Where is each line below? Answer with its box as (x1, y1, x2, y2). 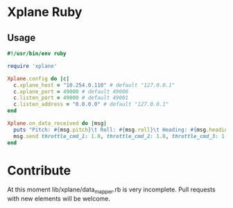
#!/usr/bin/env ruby (7, 50, 67, 57)
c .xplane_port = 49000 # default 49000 (13, 88, 129, 95)
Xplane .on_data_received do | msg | (7, 120, 107, 127)
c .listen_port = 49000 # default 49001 (13, 94, 129, 101)
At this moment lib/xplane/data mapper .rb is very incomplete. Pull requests (7, 185, 216, 196)
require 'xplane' (7, 62, 58, 69)
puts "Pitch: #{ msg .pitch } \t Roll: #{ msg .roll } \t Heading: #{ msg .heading (13, 126, 231, 133)
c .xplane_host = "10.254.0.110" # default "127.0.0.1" (13, 81, 175, 89)
